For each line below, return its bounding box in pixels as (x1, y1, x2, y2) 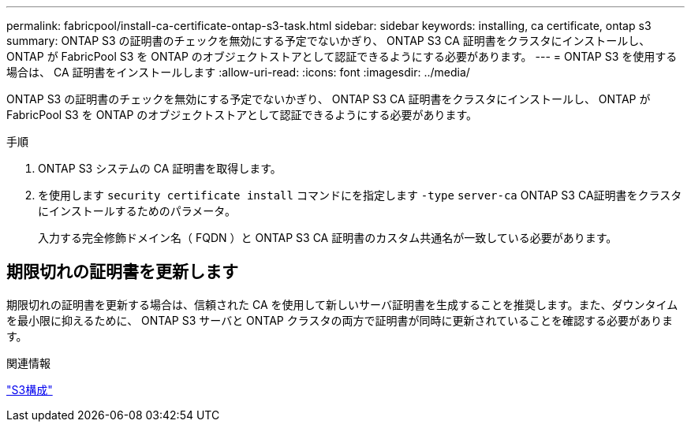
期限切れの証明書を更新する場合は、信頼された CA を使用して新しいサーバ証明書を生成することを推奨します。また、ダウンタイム (6, 297, 678, 311)
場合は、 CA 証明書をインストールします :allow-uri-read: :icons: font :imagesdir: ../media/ (6, 65, 470, 79)
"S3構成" (6, 382, 53, 396)
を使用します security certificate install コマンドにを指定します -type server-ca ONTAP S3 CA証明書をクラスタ (38, 188, 682, 202)
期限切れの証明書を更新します (6, 262, 238, 282)
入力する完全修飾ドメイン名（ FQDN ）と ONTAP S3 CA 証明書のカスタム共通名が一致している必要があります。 (38, 231, 618, 244)
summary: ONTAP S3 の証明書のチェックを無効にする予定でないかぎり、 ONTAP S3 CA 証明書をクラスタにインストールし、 (6, 34, 651, 47)
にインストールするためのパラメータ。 (38, 204, 236, 218)
